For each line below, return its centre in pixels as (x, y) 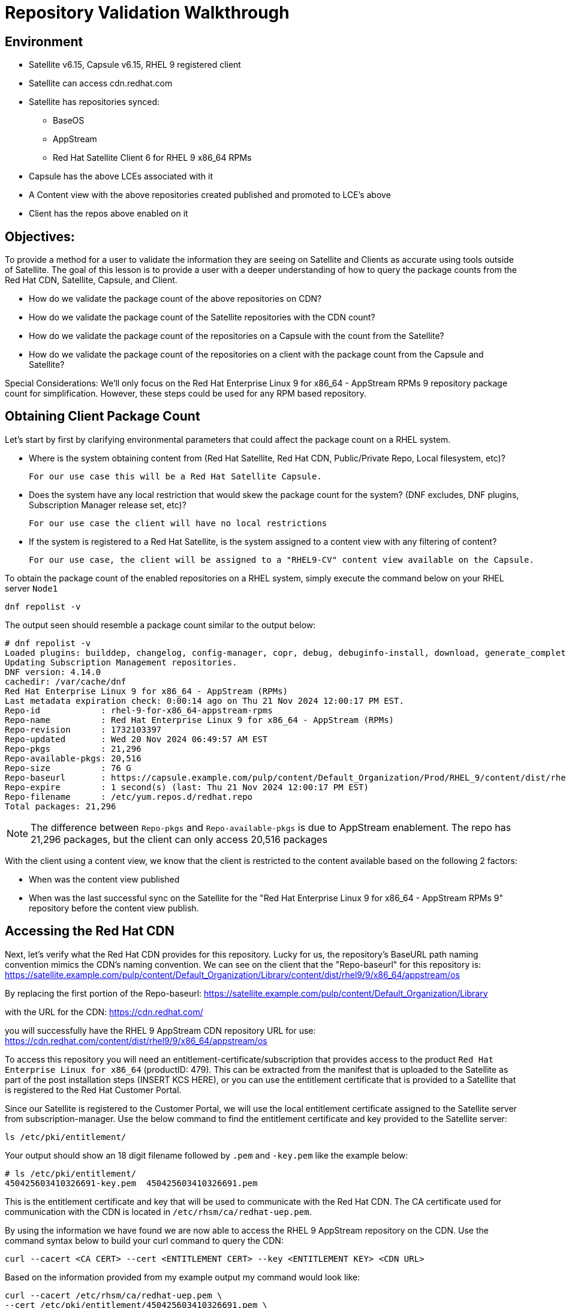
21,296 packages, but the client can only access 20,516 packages (179, 839)
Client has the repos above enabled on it (109, 214)
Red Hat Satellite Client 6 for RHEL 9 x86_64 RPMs (152, 158)
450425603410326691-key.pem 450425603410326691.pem (131, 1183)
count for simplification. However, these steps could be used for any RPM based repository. (186, 394)
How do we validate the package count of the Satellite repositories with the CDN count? (202, 317)
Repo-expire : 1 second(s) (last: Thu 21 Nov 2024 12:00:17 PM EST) (187, 787)
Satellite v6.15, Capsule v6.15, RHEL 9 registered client (135, 65)
